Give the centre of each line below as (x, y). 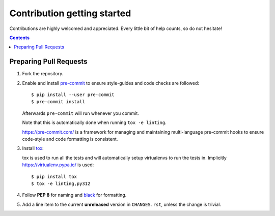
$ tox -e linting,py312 (61, 183)
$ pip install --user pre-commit (73, 95)
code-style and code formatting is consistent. (70, 139)
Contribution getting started (70, 13)
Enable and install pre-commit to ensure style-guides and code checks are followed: (111, 83)
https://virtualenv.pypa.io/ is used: (58, 165)
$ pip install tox (54, 176)
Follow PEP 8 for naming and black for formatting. (74, 195)
